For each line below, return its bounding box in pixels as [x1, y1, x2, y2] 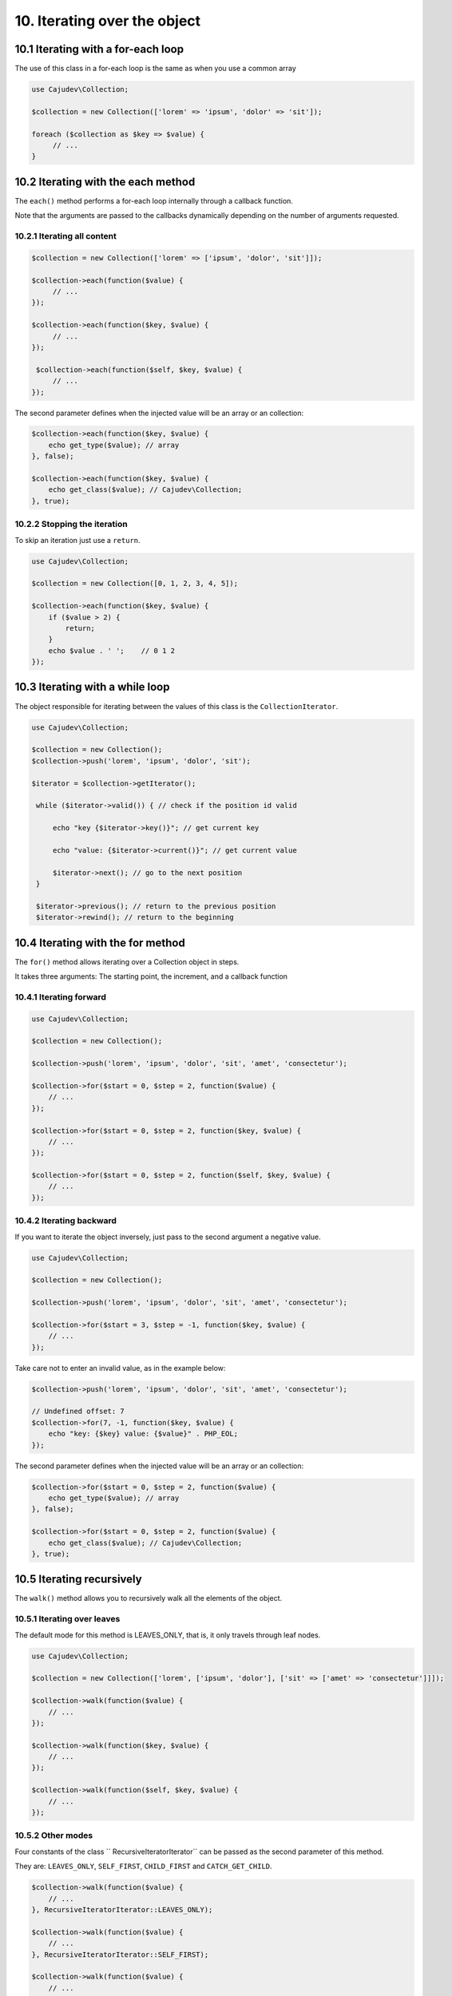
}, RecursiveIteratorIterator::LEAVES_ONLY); [31, 1905, 213, 1914]
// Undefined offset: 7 [31, 1407, 125, 1416]
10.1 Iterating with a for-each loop [14, 42, 184, 56]
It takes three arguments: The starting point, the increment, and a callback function [14, 972, 287, 981]
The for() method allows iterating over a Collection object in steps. [14, 956, 240, 966]
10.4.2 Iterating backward [14, 1215, 117, 1226]
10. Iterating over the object [14, 12, 201, 30]
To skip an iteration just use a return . [14, 535, 141, 545]
